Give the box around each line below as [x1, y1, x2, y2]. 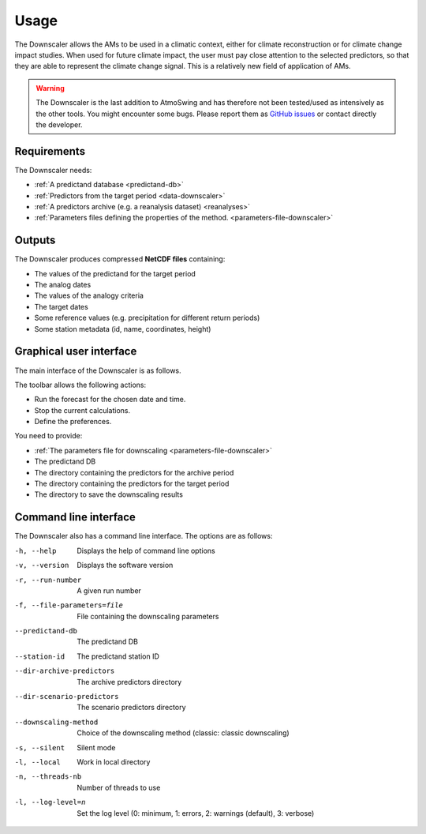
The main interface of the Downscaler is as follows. [14, 366, 181, 375]
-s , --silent [14, 743, 65, 752]
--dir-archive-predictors [14, 667, 115, 675]
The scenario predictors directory [77, 703, 186, 712]
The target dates [34, 302, 88, 311]
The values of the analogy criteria [34, 291, 144, 300]
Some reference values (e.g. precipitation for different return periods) [34, 313, 260, 323]
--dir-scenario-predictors [14, 692, 119, 701]
